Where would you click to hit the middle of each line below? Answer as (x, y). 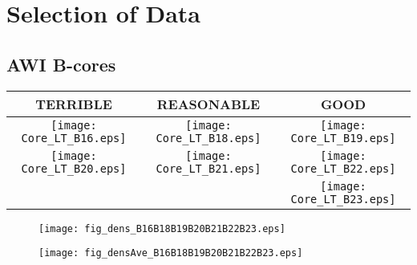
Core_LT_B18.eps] (208, 138)
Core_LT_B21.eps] (208, 168)
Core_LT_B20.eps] (74, 168)
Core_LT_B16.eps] (74, 138)
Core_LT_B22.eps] (343, 168)
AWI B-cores (61, 64)
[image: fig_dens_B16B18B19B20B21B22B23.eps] (162, 228)
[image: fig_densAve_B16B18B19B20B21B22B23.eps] (171, 253)
